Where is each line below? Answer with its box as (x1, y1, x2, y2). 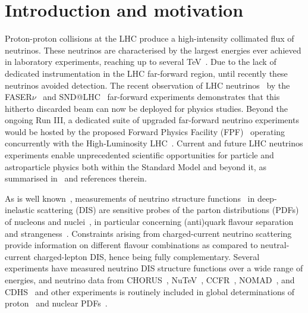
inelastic (5, 204, 34, 216)
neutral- (260, 239, 290, 251)
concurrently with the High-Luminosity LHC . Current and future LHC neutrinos (5, 137, 303, 149)
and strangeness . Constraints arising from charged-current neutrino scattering (5, 227, 292, 239)
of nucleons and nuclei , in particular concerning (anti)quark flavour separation (5, 215, 294, 228)
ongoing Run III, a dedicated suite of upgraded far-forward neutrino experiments (5, 114, 299, 126)
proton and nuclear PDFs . (5, 297, 108, 309)
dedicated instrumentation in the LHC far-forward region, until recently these (5, 67, 288, 79)
